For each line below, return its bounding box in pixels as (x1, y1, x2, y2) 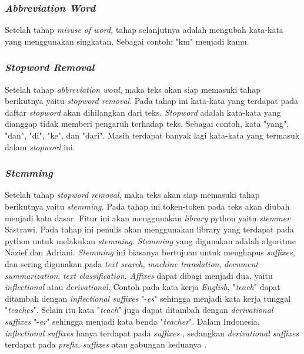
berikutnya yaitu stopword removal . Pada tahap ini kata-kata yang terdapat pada (5, 95, 299, 107)
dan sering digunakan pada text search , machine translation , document (5, 257, 258, 269)
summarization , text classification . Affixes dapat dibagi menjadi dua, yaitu (5, 269, 273, 281)
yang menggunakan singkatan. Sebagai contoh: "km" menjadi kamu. (5, 35, 249, 47)
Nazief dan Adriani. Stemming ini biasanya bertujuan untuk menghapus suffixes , (5, 246, 295, 258)
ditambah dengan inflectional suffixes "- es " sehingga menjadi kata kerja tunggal (5, 292, 291, 304)
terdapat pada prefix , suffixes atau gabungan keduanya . (5, 338, 207, 350)
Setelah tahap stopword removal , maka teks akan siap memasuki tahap (5, 188, 260, 201)
